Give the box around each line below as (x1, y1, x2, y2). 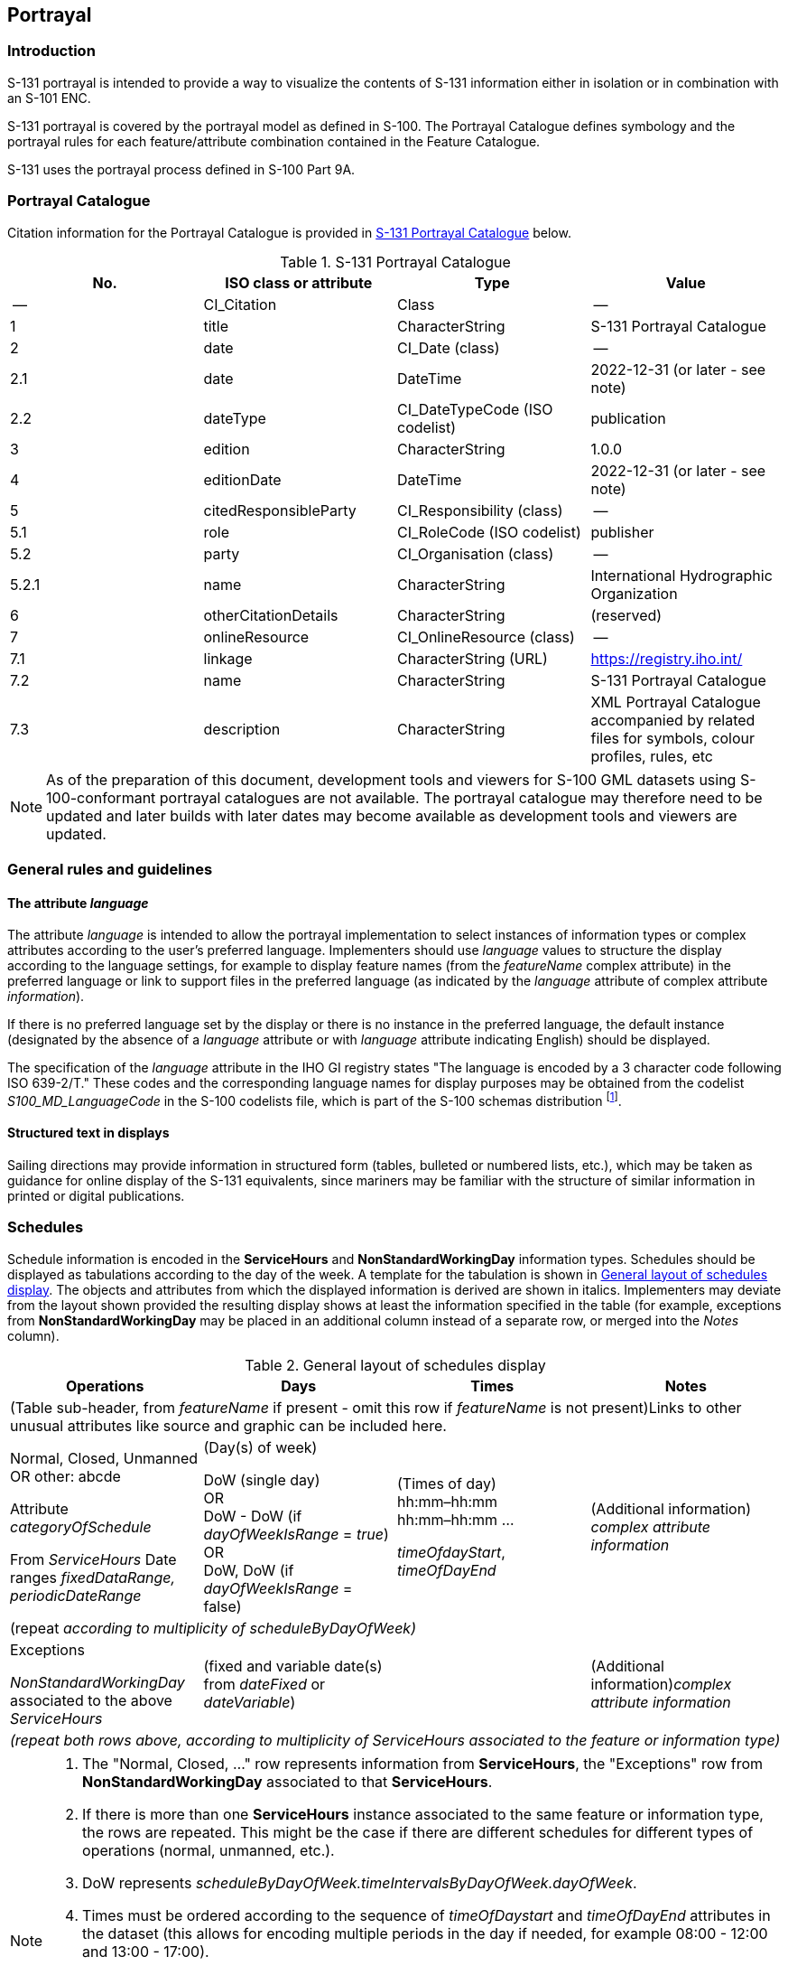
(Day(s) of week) (203, 1437, 318, 1456)
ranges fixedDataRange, (10, 1568, 176, 1587)
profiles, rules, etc (590, 746, 713, 765)
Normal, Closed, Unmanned (10, 1448, 199, 1467)
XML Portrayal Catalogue (590, 692, 761, 711)
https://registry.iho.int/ (590, 649, 743, 668)
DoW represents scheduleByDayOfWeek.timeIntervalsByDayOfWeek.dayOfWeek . (82, 1873, 637, 1892)
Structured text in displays (7, 1125, 170, 1141)
